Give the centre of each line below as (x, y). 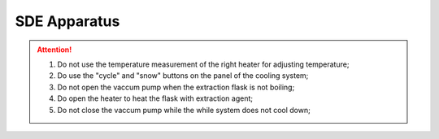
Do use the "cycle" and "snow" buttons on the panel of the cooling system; (183, 76)
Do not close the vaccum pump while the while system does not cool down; (184, 110)
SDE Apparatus (67, 21)
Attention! (54, 50)
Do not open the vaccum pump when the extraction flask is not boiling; (176, 87)
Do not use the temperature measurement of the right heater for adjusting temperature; (203, 64)
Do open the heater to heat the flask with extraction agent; (155, 98)
